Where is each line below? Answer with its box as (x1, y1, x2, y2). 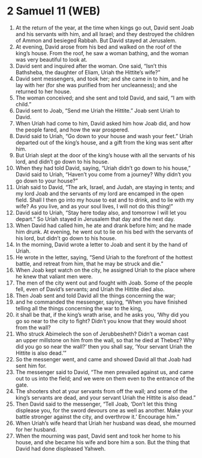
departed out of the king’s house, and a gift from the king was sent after (15, 139, 194, 146)
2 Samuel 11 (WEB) (7, 4, 101, 18)
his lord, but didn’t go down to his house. (15, 234, 117, 241)
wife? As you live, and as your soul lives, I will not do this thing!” (15, 202, 173, 209)
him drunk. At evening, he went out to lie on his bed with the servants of (15, 228, 194, 235)
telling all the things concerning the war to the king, (15, 304, 143, 312)
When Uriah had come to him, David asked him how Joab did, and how (15, 119, 191, 127)
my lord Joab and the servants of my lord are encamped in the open (15, 190, 184, 197)
